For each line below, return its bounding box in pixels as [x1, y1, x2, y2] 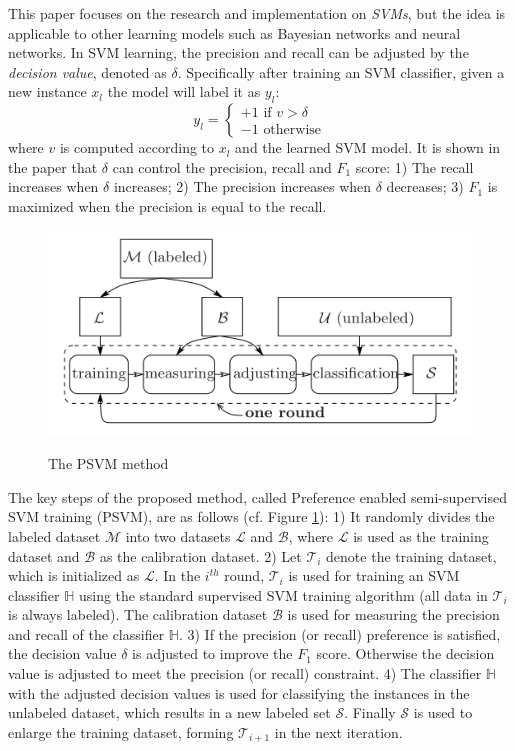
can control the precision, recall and [112, 156, 332, 177]
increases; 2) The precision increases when [113, 176, 372, 197]
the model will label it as [107, 81, 261, 102]
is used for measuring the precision [287, 604, 500, 625]
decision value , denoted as [8, 61, 167, 82]
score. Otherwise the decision [316, 643, 495, 664]
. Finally [344, 702, 396, 723]
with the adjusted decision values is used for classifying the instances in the [8, 682, 470, 703]
